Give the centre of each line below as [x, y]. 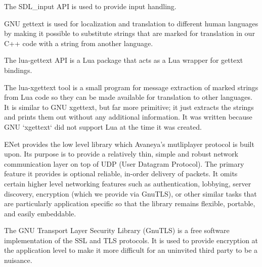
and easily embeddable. [40, 213]
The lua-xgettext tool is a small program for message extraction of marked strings [131, 87]
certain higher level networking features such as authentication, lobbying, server [128, 183]
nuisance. [18, 260]
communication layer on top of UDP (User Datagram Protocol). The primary [124, 163]
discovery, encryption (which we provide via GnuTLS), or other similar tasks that [130, 193]
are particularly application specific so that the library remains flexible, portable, [130, 203]
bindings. [18, 70]
